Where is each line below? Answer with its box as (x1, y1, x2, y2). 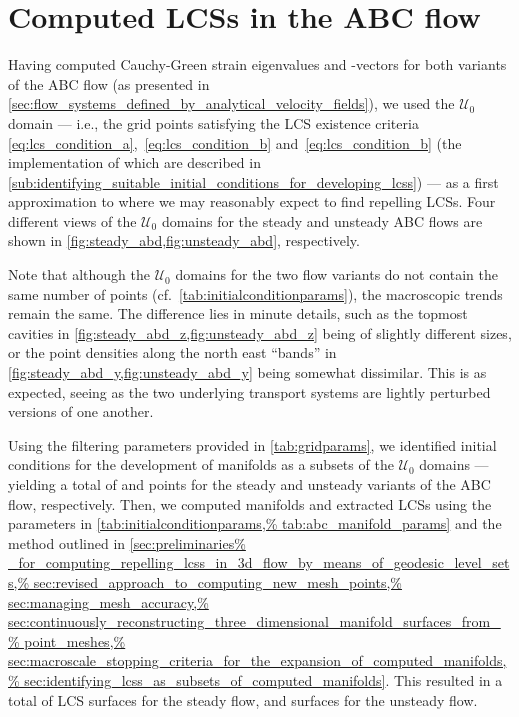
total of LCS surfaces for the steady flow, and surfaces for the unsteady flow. (8, 689, 478, 710)
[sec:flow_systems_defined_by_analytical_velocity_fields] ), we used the (8, 93, 455, 114)
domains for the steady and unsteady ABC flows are (161, 210, 483, 231)
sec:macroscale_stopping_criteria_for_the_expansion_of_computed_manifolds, (8, 650, 507, 671)
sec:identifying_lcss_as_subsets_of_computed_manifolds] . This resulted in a (24, 669, 503, 690)
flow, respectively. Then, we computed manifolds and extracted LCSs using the (8, 493, 492, 514)
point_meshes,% (24, 630, 126, 651)
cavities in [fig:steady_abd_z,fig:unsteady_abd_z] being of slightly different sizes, (8, 322, 512, 343)
